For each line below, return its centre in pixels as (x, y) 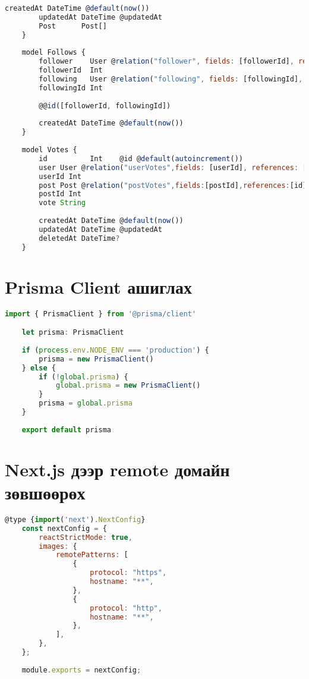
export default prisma (67, 430)
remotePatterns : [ (92, 555)
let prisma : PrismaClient (73, 333)
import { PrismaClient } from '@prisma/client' (101, 314)
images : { (58, 546)
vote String (62, 203)
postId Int (60, 194)
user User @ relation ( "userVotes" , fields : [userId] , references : (169, 167)
